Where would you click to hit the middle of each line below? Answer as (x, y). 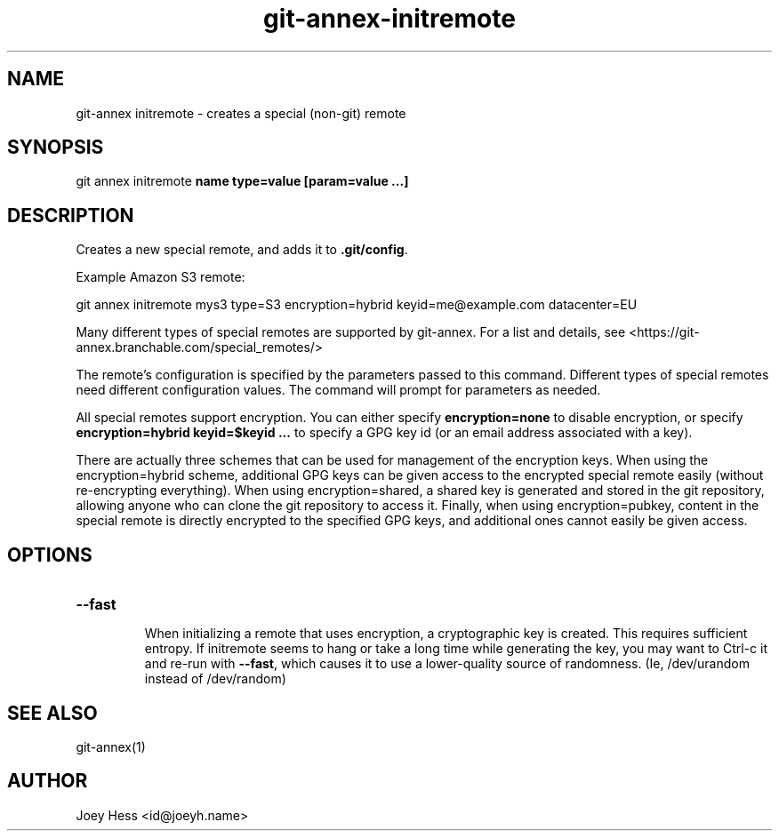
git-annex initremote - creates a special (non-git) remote (241, 113)
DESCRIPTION (71, 215)
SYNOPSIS (56, 148)
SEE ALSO (52, 713)
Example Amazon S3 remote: (161, 277)
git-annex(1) (111, 746)
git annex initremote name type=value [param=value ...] (242, 181)
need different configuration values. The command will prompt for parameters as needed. (338, 390)
